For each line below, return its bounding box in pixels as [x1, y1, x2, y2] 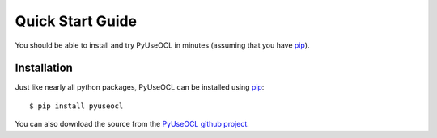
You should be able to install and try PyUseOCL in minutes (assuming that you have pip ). [15, 40, 310, 50]
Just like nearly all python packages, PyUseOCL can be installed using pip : [15, 82, 265, 92]
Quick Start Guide [15, 12, 138, 30]
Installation [15, 61, 73, 75]
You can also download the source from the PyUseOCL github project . [15, 119, 250, 129]
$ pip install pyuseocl [29, 101, 124, 111]
